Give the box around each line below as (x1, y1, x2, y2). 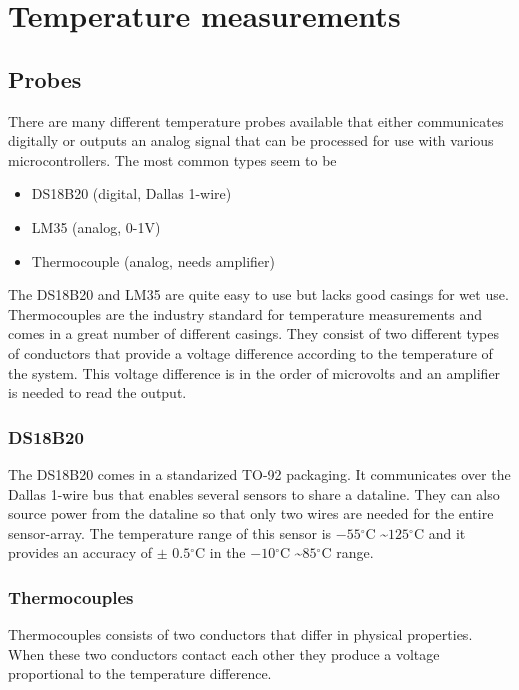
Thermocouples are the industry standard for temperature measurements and (8, 303, 482, 324)
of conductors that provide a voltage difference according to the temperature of (8, 342, 493, 363)
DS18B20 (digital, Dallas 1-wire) (31, 183, 232, 204)
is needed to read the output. (8, 382, 187, 403)
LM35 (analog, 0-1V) (31, 216, 161, 237)
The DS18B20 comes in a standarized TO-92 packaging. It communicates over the (8, 463, 511, 484)
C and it (413, 522, 466, 543)
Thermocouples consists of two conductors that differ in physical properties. (8, 624, 473, 645)
